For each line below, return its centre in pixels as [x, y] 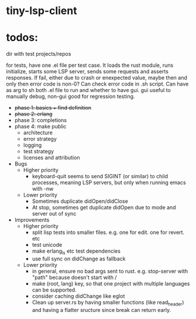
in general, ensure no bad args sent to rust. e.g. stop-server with [110, 271]
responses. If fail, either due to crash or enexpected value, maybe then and [97, 78]
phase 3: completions [41, 120]
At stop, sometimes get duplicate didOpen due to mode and [104, 208]
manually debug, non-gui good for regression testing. [71, 96]
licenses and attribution [51, 158]
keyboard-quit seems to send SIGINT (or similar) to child [100, 177]
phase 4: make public [40, 127]
